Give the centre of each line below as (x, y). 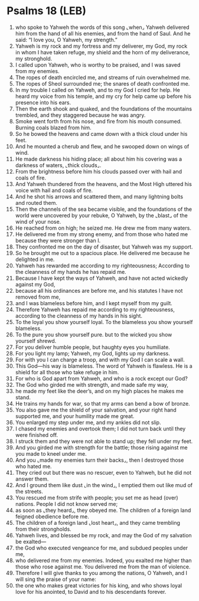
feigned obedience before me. (52, 516)
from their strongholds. (43, 529)
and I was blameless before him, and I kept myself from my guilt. (94, 303)
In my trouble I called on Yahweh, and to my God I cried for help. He (98, 90)
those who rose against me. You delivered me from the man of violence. (103, 566)
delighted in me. (35, 259)
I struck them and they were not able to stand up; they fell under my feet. (104, 441)
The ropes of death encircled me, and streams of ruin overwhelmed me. (103, 77)
